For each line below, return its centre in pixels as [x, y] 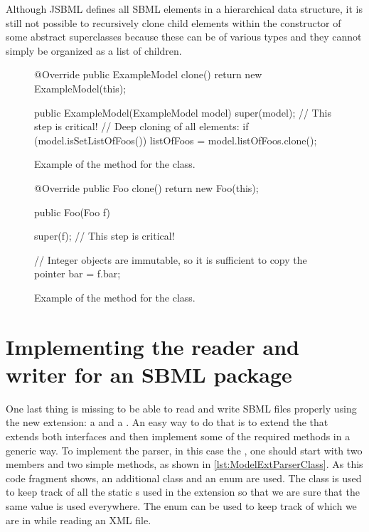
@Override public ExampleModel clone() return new [148, 74]
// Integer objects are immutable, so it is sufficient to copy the [171, 259]
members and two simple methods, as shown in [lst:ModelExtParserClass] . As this [184, 464]
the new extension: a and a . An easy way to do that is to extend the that [167, 422]
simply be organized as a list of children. [94, 50]
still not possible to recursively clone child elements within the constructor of [173, 22]
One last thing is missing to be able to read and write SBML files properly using [181, 408]
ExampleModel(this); [80, 88]
